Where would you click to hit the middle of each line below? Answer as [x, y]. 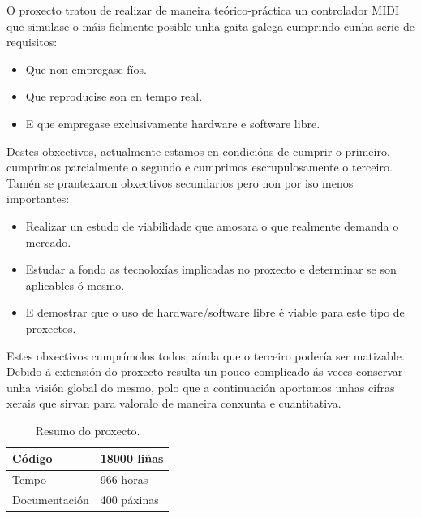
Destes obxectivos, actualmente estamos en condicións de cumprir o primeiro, [198, 151]
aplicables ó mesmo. [75, 285]
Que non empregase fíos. [86, 69]
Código [32, 458]
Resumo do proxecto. [88, 430]
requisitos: [32, 42]
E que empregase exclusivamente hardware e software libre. [173, 123]
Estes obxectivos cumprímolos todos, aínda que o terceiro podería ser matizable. [206, 355]
